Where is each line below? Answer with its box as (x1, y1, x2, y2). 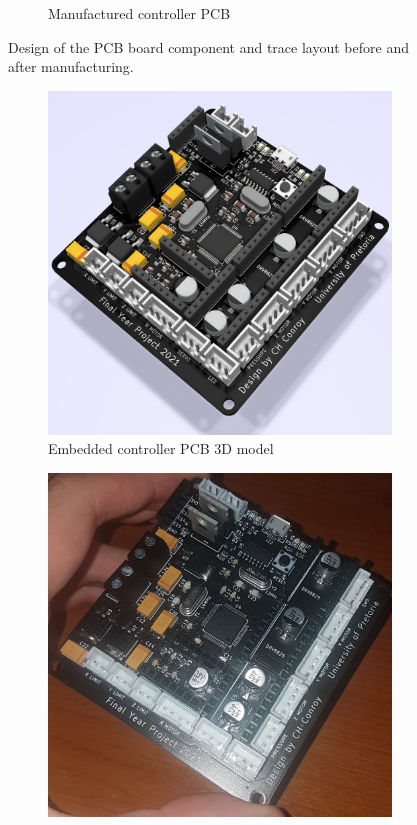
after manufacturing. (8, 56, 134, 77)
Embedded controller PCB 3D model (48, 438, 274, 459)
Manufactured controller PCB (48, 3, 231, 23)
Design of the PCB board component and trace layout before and (8, 36, 409, 57)
